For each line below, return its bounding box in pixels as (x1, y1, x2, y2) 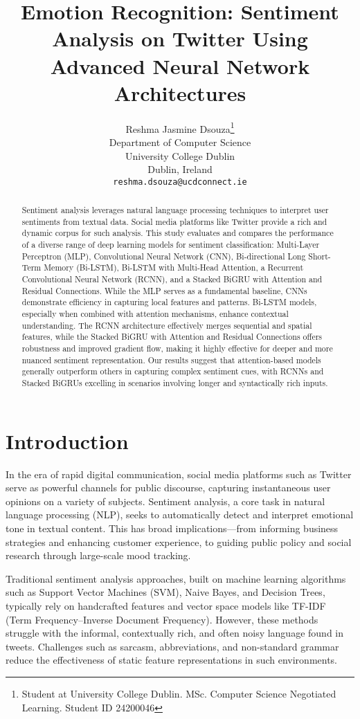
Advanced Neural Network (50, 51, 310, 80)
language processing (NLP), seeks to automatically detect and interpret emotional (6, 507, 354, 522)
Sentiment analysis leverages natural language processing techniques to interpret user (21, 204, 329, 216)
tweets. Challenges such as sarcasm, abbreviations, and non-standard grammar (6, 639, 339, 653)
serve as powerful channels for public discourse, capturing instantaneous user (6, 480, 331, 495)
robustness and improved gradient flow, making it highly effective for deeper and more (21, 343, 333, 354)
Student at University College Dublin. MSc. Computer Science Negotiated (21, 686, 336, 700)
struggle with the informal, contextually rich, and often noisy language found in (6, 626, 344, 640)
